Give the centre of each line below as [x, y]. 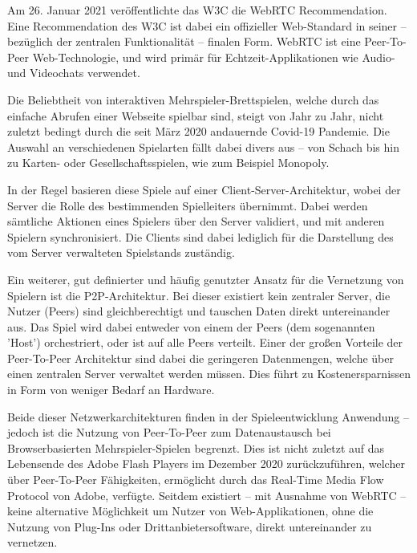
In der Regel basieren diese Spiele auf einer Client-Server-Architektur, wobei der [204, 189]
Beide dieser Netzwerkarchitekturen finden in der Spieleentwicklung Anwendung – [208, 416]
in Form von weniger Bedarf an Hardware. [111, 390]
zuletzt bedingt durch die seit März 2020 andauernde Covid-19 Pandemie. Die [198, 131]
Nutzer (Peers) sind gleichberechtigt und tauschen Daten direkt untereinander [199, 311]
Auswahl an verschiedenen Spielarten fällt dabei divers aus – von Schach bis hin [203, 146]
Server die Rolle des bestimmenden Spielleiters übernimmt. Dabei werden [188, 205]
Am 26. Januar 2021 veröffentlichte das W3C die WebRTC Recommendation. [197, 10]
